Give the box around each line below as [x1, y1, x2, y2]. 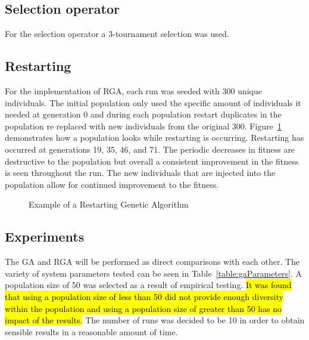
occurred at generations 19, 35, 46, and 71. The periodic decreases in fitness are [5, 143, 295, 155]
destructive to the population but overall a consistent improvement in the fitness [5, 154, 299, 167]
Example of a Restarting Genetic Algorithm [29, 198, 189, 211]
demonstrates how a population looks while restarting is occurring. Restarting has [5, 131, 304, 144]
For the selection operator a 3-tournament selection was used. [5, 27, 229, 40]
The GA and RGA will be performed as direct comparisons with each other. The [5, 255, 300, 268]
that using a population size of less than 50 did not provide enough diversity [5, 290, 283, 302]
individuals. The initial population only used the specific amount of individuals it [5, 96, 301, 109]
